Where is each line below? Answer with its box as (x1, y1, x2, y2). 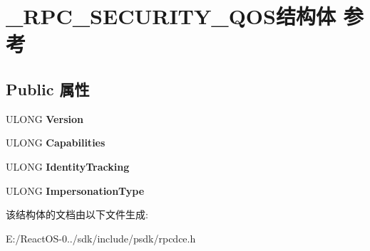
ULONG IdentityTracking (6, 159, 130, 173)
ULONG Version (6, 111, 83, 126)
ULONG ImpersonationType (6, 183, 145, 198)
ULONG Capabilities (6, 135, 106, 150)
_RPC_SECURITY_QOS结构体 (6, 1, 336, 31)
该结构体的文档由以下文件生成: (6, 207, 148, 222)
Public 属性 (6, 78, 90, 100)
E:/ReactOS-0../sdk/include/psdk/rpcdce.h (6, 230, 196, 245)
